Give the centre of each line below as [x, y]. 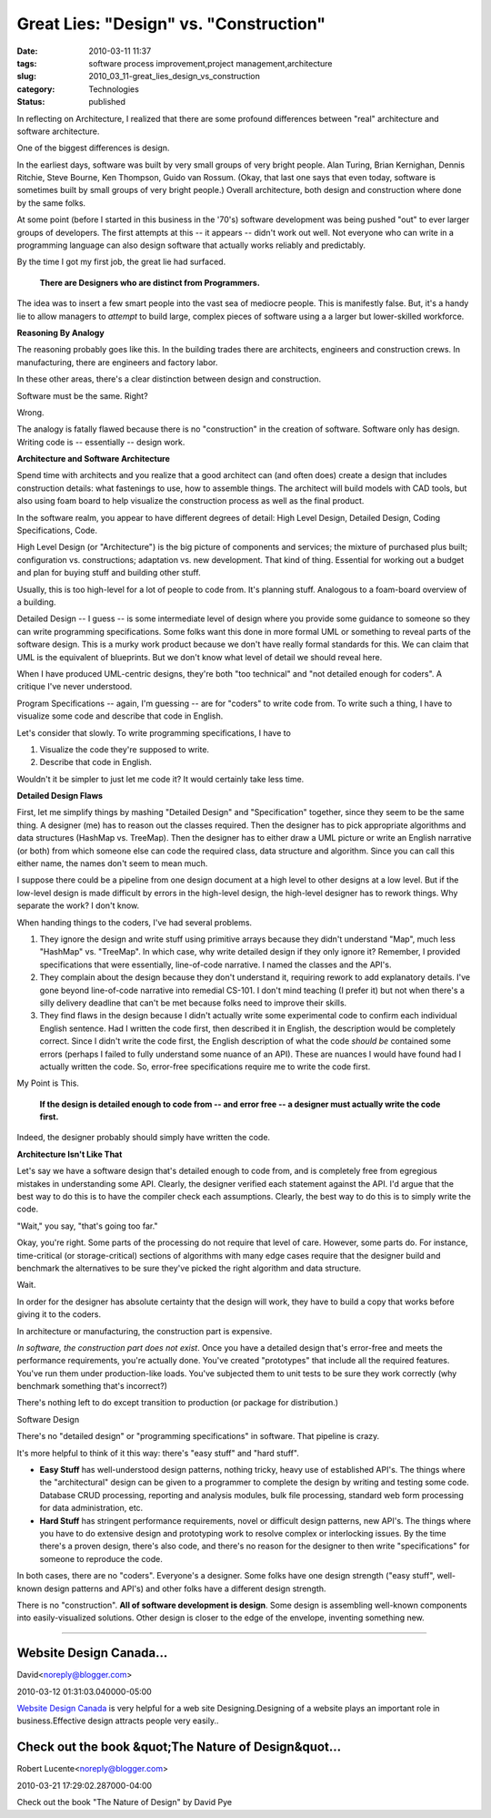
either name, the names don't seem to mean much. [112, 863]
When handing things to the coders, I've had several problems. [135, 922]
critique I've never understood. [75, 687]
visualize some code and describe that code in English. [120, 716]
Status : [31, 102]
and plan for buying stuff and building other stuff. [109, 573]
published [107, 102]
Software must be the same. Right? [83, 395]
